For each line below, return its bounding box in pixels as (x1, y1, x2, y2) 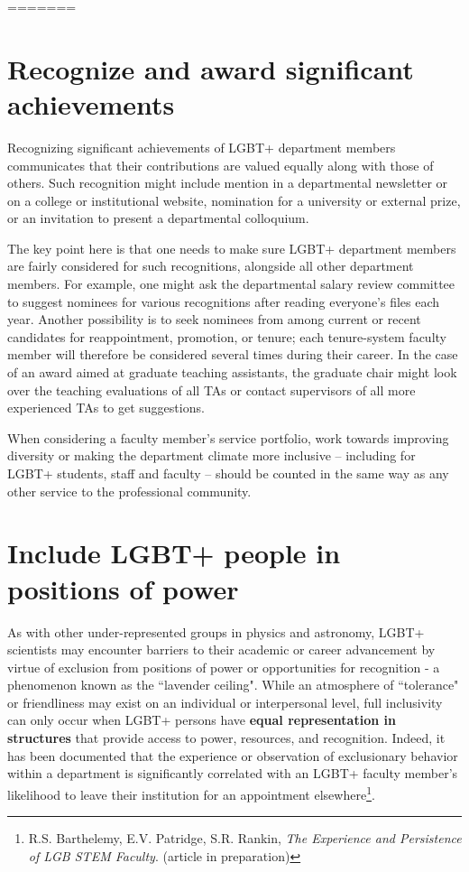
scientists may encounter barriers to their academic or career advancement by (7, 640, 436, 659)
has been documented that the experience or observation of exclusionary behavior (7, 746, 458, 765)
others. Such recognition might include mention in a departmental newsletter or (7, 173, 448, 192)
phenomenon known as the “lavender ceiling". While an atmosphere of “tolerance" (7, 675, 459, 694)
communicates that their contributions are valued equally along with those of (7, 155, 434, 174)
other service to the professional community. (7, 481, 252, 500)
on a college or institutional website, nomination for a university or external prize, (7, 190, 461, 209)
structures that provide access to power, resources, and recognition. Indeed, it (7, 728, 446, 747)
